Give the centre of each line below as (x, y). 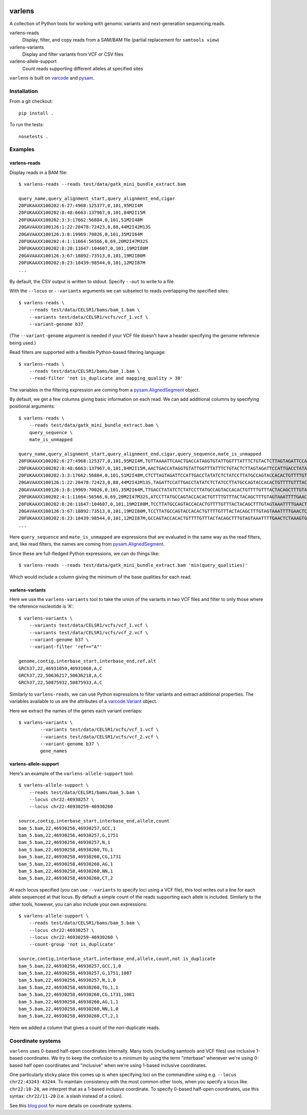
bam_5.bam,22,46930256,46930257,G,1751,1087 (75, 973)
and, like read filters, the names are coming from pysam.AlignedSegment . (87, 544)
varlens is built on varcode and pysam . (52, 78)
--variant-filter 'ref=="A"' (65, 647)
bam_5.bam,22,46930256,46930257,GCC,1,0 (70, 966)
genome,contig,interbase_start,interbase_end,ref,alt (87, 661)
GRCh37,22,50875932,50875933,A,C (60, 683)
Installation (24, 91)
